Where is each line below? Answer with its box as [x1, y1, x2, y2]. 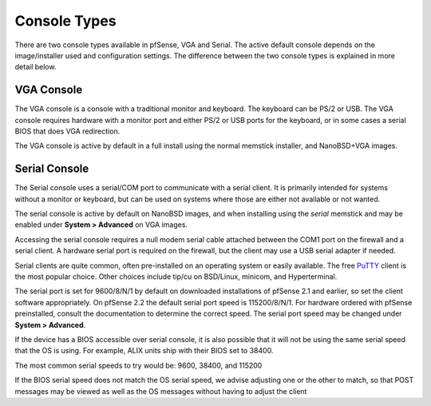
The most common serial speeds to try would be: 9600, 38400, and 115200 [14, 360, 263, 370]
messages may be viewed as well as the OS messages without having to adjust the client [14, 386, 307, 396]
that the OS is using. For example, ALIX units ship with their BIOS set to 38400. [14, 346, 274, 356]
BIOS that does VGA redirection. [14, 126, 121, 136]
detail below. [14, 62, 57, 72]
